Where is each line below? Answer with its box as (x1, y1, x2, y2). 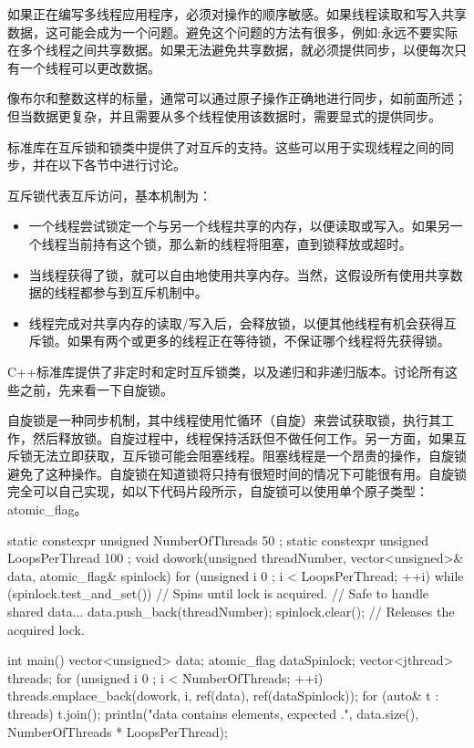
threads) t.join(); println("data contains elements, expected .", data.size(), (7, 704, 419, 722)
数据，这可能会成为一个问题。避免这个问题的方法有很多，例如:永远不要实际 (7, 22, 458, 41)
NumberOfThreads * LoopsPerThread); (7, 722, 228, 741)
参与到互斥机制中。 (92, 283, 208, 302)
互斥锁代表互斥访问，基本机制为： (7, 185, 211, 204)
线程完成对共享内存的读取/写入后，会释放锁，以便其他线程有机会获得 (28, 313, 444, 332)
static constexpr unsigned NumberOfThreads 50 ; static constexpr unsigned (7, 530, 428, 549)
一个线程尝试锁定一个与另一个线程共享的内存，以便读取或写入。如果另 (28, 216, 450, 235)
